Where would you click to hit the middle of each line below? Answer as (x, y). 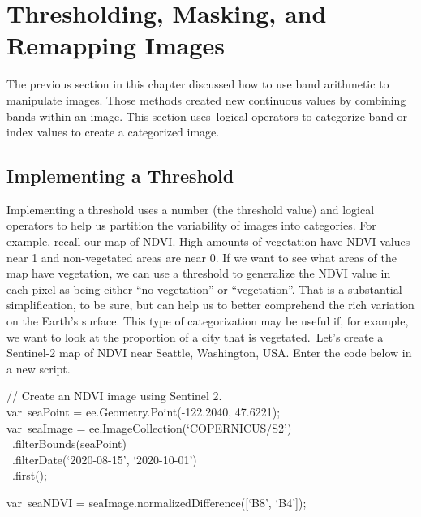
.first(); (29, 475)
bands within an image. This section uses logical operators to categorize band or (207, 116)
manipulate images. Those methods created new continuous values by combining (206, 99)
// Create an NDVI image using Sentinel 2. (114, 396)
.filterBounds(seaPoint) (69, 444)
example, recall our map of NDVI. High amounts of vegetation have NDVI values (208, 241)
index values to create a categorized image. (113, 132)
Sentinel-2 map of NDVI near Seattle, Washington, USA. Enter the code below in (209, 353)
